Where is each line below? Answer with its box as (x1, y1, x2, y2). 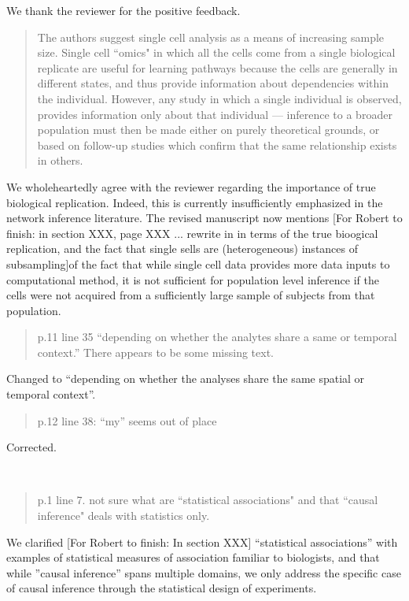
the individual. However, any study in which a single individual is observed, (37, 90, 402, 106)
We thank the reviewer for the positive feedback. (6, 2, 241, 18)
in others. (37, 152, 83, 169)
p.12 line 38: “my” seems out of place (37, 412, 217, 428)
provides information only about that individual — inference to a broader (37, 106, 392, 122)
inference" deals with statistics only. (37, 507, 210, 524)
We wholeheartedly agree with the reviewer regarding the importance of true (6, 178, 376, 195)
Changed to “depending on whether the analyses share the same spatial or (6, 370, 365, 387)
